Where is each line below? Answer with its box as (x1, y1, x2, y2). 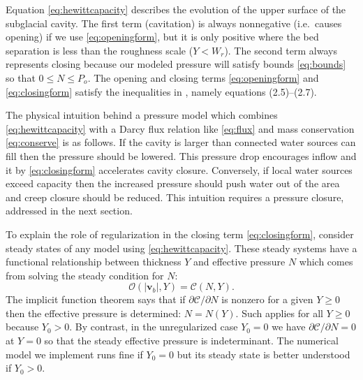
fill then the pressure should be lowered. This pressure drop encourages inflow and (6, 148, 357, 163)
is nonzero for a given (221, 292, 313, 307)
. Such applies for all (235, 305, 323, 320)
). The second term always (224, 43, 337, 57)
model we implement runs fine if (6, 346, 143, 361)
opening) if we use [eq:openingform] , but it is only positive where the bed (6, 29, 319, 44)
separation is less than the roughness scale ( (6, 43, 193, 57)
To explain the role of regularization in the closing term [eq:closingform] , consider (6, 226, 354, 241)
